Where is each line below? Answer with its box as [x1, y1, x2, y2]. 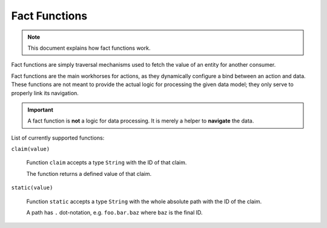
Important [27, 106, 54, 113]
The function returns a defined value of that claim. [26, 170, 152, 177]
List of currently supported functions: [11, 134, 105, 141]
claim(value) [11, 146, 50, 153]
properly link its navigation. [11, 89, 79, 96]
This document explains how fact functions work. [27, 44, 151, 52]
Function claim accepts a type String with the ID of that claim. [26, 159, 187, 166]
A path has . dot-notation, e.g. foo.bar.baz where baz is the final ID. [26, 209, 203, 216]
